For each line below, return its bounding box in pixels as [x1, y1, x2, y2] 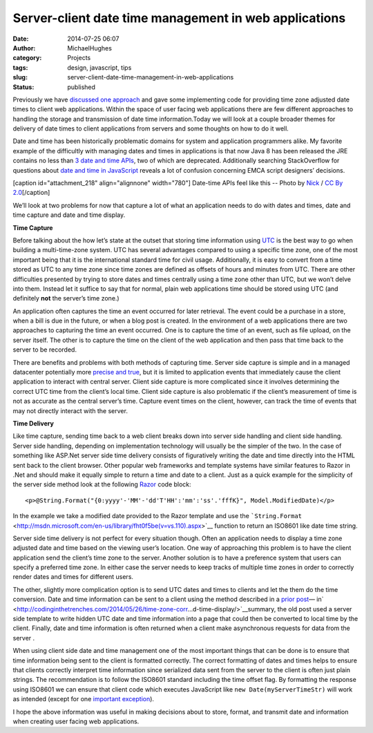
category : [12, 54, 42, 62]
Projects [67, 54, 91, 62]
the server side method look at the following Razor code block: [12, 480, 191, 488]
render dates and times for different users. [12, 573, 134, 581]
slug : [12, 73, 28, 82]
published [67, 83, 96, 91]
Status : [12, 83, 35, 91]
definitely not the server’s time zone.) [12, 294, 120, 303]
